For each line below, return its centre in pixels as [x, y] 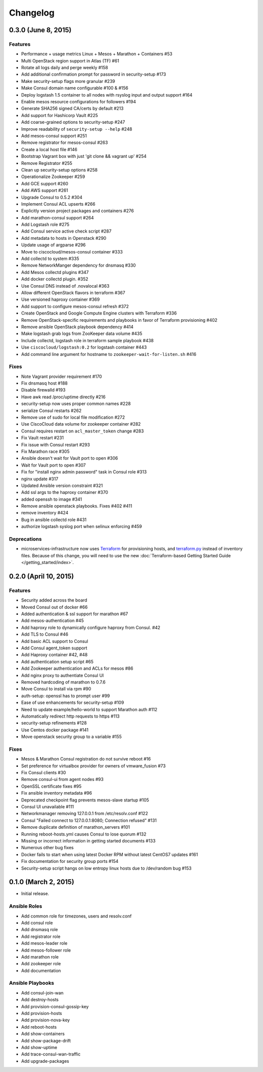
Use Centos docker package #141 [55, 730]
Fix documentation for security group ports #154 [70, 861]
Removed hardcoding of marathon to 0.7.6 [63, 682]
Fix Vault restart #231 [43, 438]
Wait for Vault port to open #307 [54, 465]
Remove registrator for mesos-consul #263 [65, 143]
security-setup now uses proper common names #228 [76, 404]
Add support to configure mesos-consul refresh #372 [75, 306]
